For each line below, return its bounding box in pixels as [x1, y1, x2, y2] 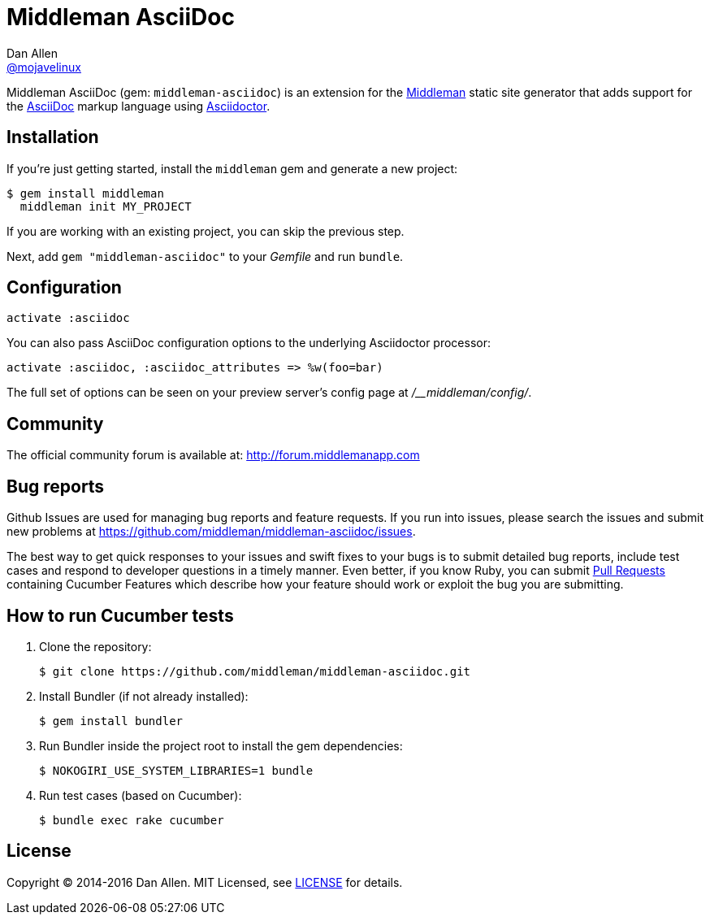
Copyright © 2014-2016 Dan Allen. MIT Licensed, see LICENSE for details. [6, 875, 403, 889]
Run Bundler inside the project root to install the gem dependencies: [39, 738, 403, 753]
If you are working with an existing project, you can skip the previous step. [6, 224, 405, 238]
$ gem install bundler [39, 714, 184, 728]
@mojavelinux [6, 59, 81, 74]
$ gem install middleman [6, 186, 164, 200]
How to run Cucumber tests [6, 605, 234, 626]
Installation [6, 127, 99, 148]
